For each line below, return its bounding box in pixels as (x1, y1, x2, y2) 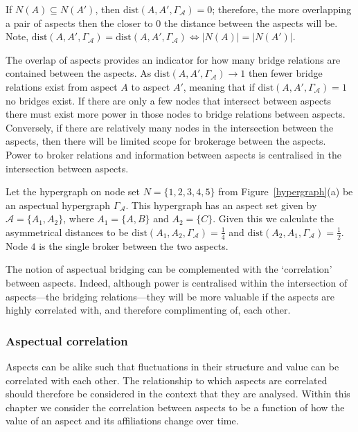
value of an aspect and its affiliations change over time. (6, 413, 239, 428)
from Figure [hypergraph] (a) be (218, 184, 353, 199)
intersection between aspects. (6, 161, 129, 175)
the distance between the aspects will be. (163, 15, 338, 30)
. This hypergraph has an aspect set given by (125, 197, 317, 212)
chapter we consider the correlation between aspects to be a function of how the (6, 399, 345, 414)
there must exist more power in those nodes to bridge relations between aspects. (6, 107, 346, 121)
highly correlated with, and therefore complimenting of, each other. (6, 303, 291, 317)
